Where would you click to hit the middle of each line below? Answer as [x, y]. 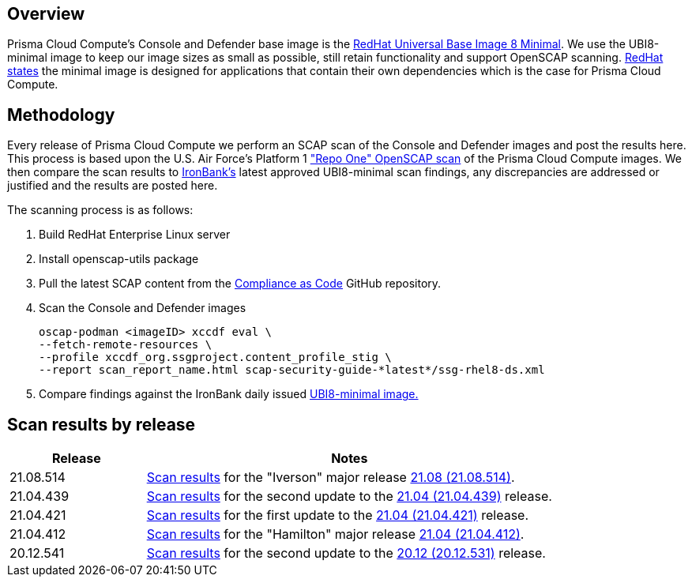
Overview [46, 14]
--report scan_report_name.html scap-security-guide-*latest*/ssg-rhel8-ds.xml [292, 370]
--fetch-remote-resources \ [126, 345]
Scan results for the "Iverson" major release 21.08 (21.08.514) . [331, 478]
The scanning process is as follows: [100, 210]
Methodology [61, 115]
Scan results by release [102, 424]
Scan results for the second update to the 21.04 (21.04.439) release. [349, 496]
